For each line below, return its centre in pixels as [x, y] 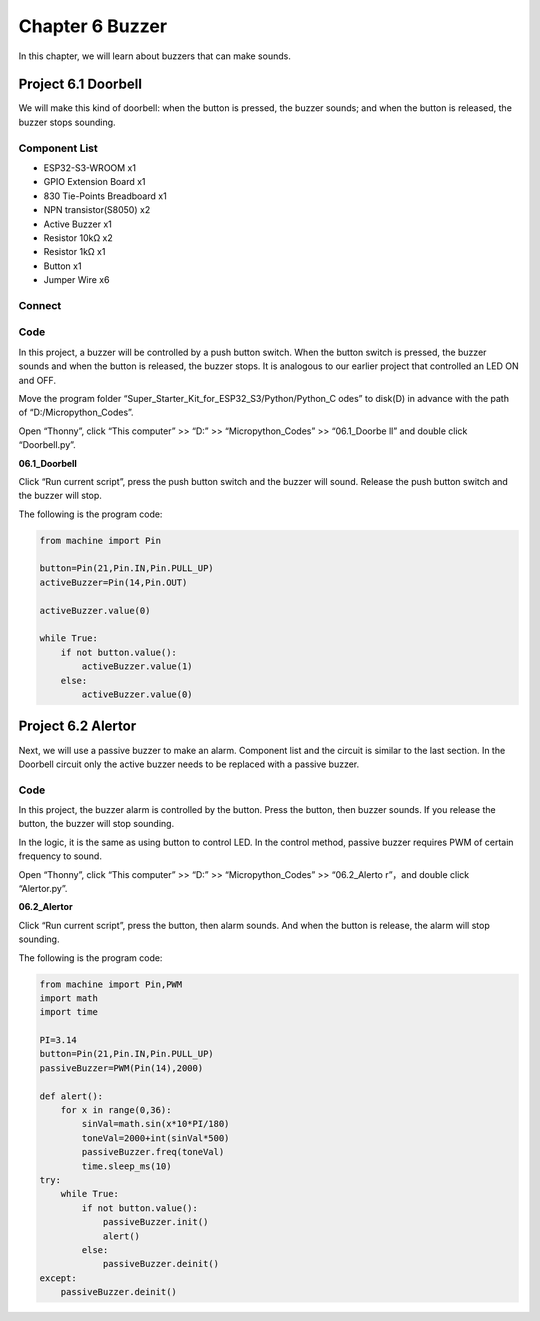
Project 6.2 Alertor [77, 726]
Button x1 [62, 266]
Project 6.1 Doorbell [80, 84]
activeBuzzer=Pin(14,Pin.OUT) [113, 582]
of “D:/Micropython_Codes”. [76, 412]
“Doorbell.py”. [47, 445]
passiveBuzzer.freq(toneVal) [153, 1152]
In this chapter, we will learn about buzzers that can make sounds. [155, 56]
